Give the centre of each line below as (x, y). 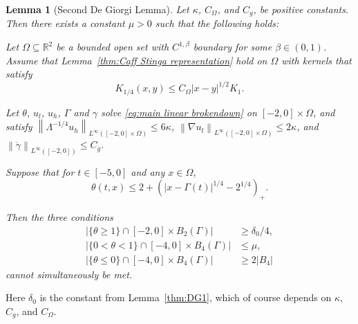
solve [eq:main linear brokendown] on (179, 112)
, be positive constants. (301, 9)
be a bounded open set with (113, 47)
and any (148, 171)
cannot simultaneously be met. (69, 274)
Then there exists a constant (65, 23)
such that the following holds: (217, 23)
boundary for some (233, 47)
